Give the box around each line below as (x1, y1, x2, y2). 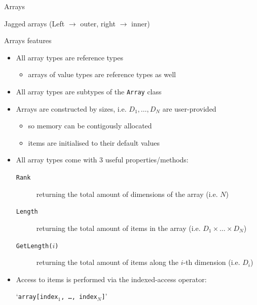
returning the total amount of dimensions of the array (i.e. (36, 188, 218, 199)
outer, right (80, 18, 116, 28)
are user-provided (162, 103, 216, 114)
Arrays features (4, 35, 52, 46)
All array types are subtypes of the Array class (16, 86, 162, 96)
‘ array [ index (16, 291, 58, 301)
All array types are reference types (16, 52, 123, 62)
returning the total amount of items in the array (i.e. (36, 222, 201, 233)
